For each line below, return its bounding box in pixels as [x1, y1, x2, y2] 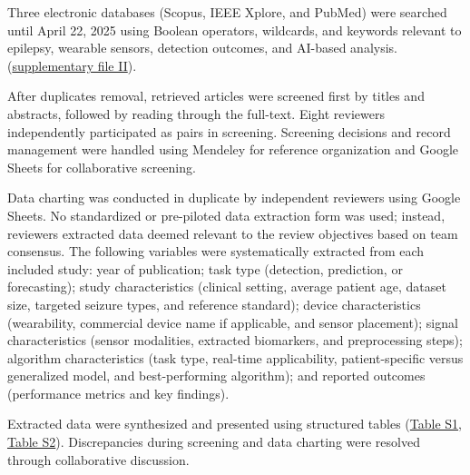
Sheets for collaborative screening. [7, 157, 196, 176]
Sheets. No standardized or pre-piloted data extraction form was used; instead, [7, 205, 446, 224]
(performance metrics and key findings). [7, 383, 230, 402]
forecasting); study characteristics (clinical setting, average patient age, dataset [7, 277, 446, 296]
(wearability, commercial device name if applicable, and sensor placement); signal [7, 312, 458, 332]
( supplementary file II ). [7, 55, 137, 74]
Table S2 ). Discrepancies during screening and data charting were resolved [7, 432, 420, 451]
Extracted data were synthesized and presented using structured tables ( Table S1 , [7, 414, 462, 433]
